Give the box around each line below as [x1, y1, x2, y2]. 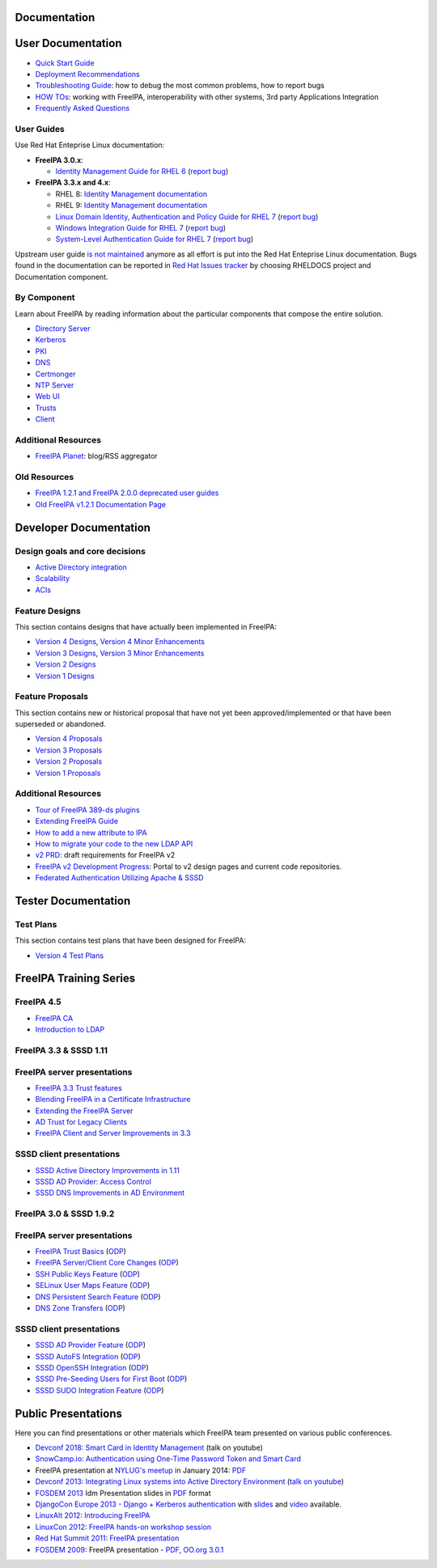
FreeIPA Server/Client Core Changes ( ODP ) [35, 1258, 180, 1268]
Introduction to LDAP [35, 1024, 105, 1035]
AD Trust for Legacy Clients [35, 1117, 128, 1127]
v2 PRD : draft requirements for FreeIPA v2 [35, 850, 176, 860]
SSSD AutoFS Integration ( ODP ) [35, 1351, 141, 1361]
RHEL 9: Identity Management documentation [55, 201, 208, 210]
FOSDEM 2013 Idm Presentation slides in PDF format [35, 1488, 211, 1498]
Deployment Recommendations [35, 69, 141, 78]
